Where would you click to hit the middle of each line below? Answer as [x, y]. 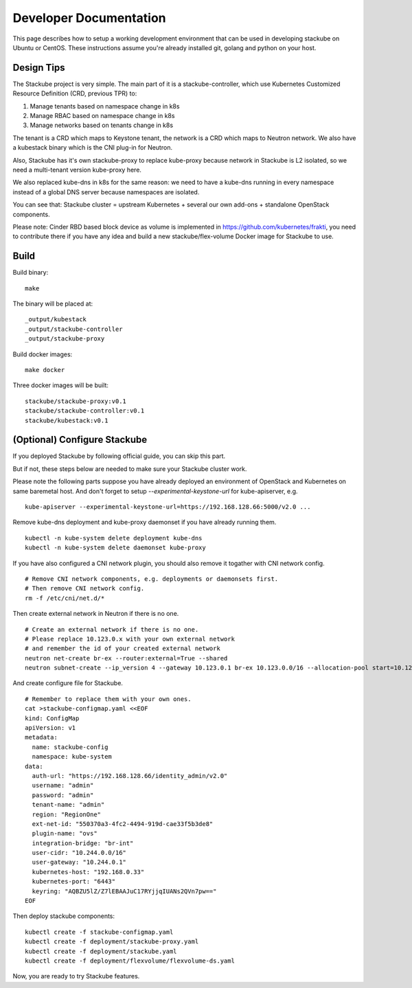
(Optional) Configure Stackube [80, 440]
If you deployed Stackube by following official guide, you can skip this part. [119, 456]
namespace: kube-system [72, 757]
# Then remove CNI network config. [85, 588]
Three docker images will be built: [61, 385]
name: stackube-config [70, 747]
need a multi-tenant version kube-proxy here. [77, 170]
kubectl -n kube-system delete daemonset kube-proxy [115, 548]
